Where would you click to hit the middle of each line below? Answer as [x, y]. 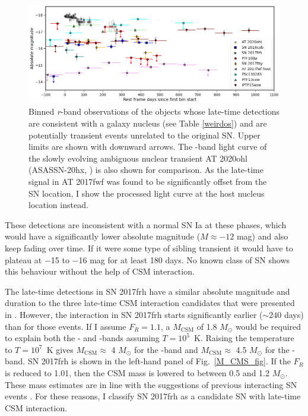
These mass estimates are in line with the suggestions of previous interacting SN [151, 384]
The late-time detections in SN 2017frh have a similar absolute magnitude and [147, 291]
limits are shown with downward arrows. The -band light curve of [148, 146]
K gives [60, 349]
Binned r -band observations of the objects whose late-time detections [154, 111]
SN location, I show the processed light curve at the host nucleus [147, 193]
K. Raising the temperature [244, 338]
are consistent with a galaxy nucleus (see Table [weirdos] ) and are [148, 123]
